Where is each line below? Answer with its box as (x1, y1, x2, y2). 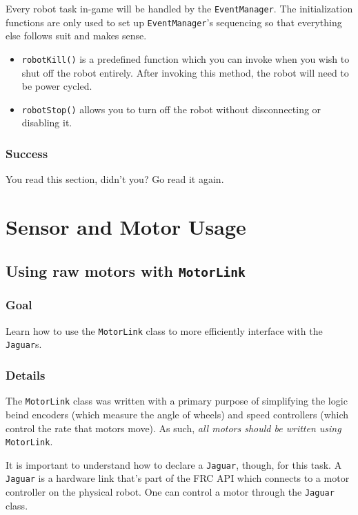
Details (6, 367, 46, 383)
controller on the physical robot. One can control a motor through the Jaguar (6, 485, 335, 499)
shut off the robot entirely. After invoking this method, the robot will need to (21, 65, 349, 79)
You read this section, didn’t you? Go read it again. (6, 172, 224, 186)
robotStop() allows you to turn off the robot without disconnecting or (21, 101, 321, 116)
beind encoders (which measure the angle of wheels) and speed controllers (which (6, 407, 349, 421)
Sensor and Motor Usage (6, 213, 246, 240)
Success (6, 144, 48, 162)
